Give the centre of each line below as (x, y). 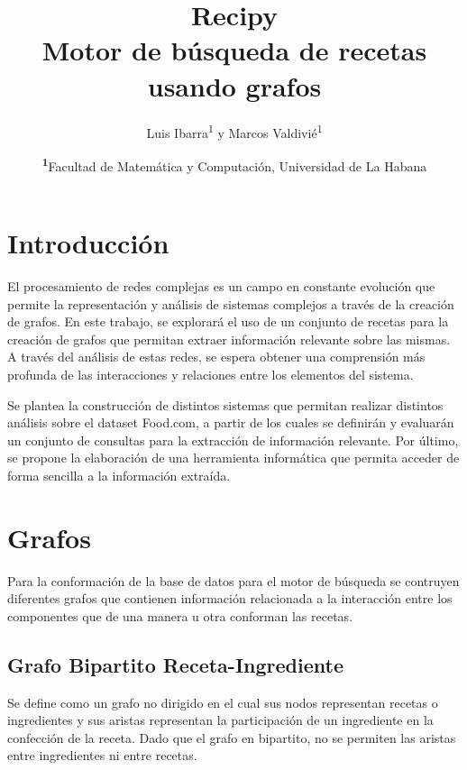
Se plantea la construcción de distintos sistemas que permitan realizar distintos (225, 404)
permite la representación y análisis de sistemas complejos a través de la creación (231, 303)
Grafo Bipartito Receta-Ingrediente (175, 664)
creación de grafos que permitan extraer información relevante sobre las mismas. (229, 339)
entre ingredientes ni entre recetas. (102, 755)
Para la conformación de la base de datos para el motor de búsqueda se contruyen (233, 580)
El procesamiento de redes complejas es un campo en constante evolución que (221, 285)
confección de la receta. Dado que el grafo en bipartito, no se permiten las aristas (232, 737)
